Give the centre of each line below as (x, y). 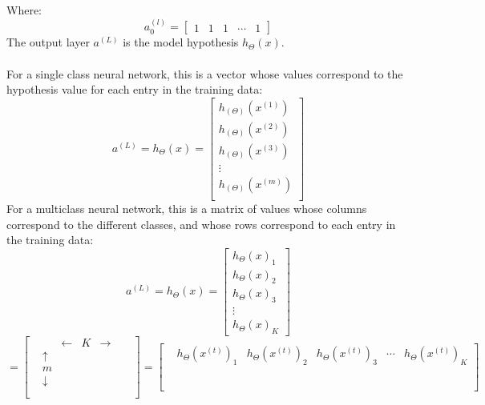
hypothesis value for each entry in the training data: (135, 89)
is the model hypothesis (181, 42)
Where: (24, 10)
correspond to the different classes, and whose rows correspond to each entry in (201, 224)
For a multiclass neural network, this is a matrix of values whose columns (187, 208)
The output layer (48, 42)
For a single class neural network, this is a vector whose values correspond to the (205, 73)
